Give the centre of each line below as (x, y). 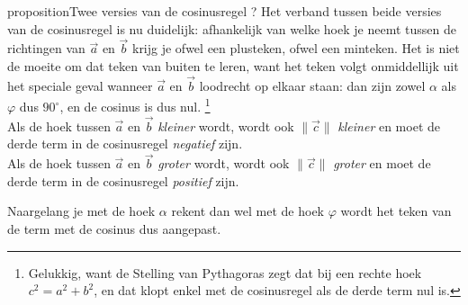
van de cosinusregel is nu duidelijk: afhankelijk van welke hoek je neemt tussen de (232, 28)
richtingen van (46, 48)
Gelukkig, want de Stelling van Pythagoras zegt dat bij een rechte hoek (225, 272)
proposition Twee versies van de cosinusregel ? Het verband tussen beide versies (225, 11)
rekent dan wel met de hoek (248, 211)
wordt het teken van (396, 211)
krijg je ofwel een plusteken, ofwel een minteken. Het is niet (296, 48)
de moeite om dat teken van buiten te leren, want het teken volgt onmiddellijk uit (233, 66)
